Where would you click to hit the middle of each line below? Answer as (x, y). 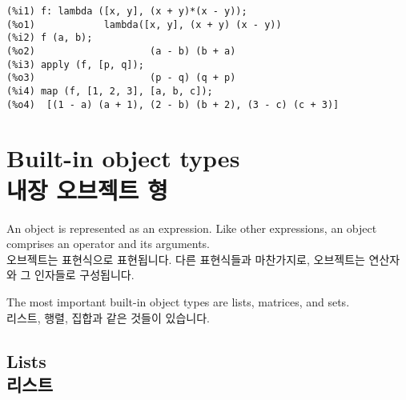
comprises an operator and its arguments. (109, 244)
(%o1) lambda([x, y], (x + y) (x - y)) (144, 24)
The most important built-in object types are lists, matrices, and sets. (178, 301)
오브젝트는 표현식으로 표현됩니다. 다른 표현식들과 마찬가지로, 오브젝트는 (186, 259)
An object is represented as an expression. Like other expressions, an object (192, 228)
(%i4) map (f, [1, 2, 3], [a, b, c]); (110, 91)
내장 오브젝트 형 (87, 189)
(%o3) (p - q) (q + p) (121, 78)
